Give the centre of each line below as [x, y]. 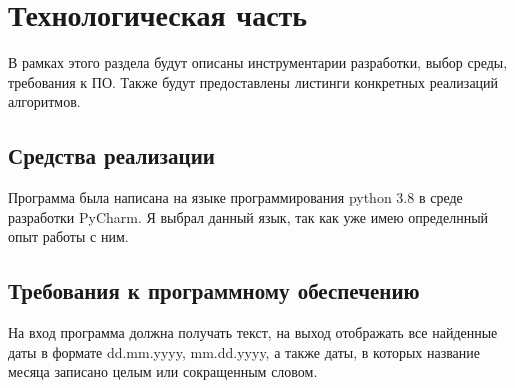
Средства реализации [111, 155]
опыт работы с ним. [68, 236]
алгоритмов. [44, 101]
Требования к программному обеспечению [214, 290]
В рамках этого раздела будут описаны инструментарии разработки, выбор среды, [258, 62]
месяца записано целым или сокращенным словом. [163, 371]
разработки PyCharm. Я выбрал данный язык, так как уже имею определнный [248, 216]
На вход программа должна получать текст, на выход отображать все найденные [253, 332]
